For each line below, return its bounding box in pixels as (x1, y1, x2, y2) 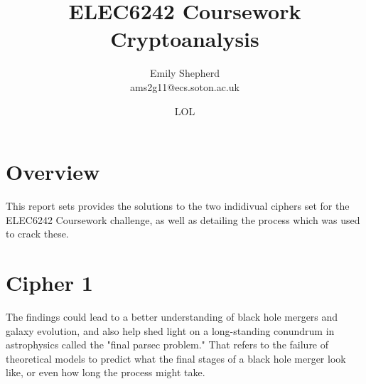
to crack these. (6, 226, 69, 241)
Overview (6, 157, 100, 186)
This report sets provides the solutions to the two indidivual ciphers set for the (6, 198, 350, 213)
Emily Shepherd (150, 65, 220, 80)
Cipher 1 (6, 268, 93, 297)
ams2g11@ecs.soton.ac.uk (130, 79, 239, 94)
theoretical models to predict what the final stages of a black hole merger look (6, 351, 346, 366)
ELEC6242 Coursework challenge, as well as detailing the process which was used (6, 212, 360, 227)
